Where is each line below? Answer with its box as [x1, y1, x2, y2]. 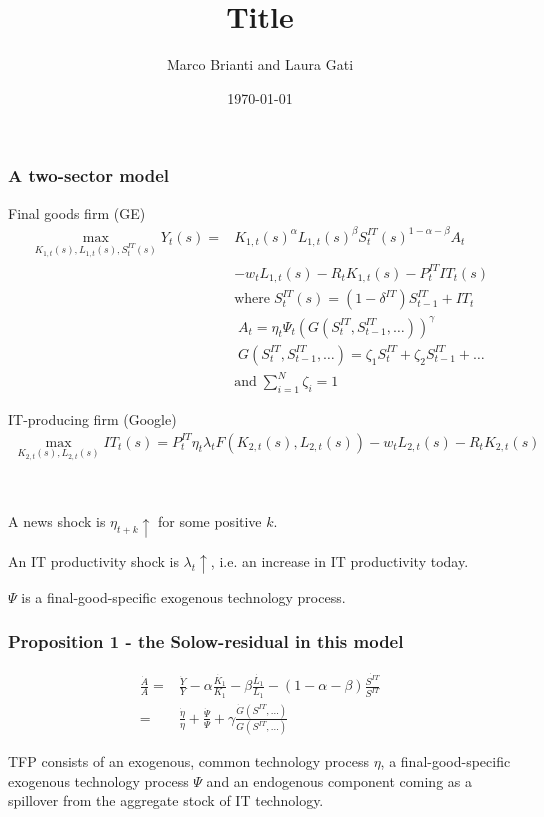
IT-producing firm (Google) [8, 409, 177, 430]
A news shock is [8, 511, 106, 532]
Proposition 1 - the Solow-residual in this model [8, 629, 404, 654]
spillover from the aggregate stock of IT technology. [8, 790, 324, 811]
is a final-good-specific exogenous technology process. [21, 586, 346, 607]
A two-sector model [8, 163, 170, 188]
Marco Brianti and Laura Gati [166, 54, 354, 75]
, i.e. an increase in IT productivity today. [210, 550, 469, 571]
